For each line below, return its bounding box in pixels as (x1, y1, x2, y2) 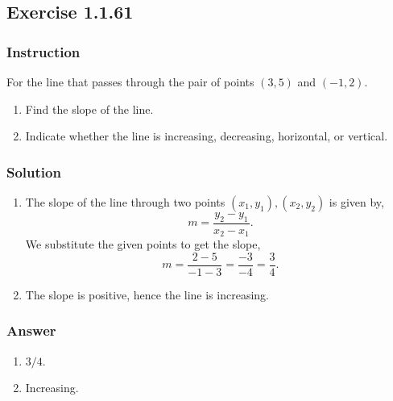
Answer (6, 320, 56, 340)
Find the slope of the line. (25, 100, 154, 117)
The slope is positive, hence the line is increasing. (25, 286, 269, 303)
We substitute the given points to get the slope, (25, 236, 261, 253)
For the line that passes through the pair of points (6, 73, 254, 90)
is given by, (329, 194, 384, 210)
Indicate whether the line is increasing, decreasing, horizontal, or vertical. (25, 127, 388, 144)
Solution (6, 161, 61, 182)
